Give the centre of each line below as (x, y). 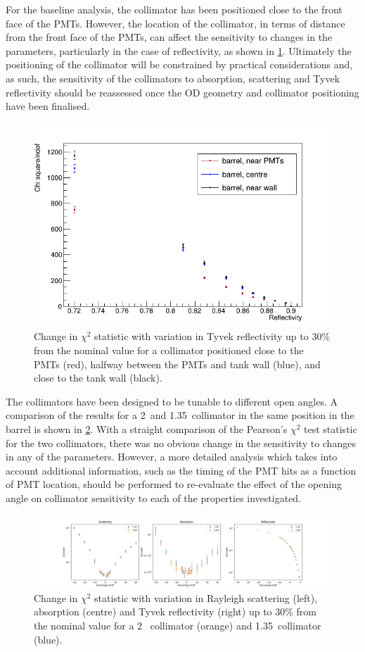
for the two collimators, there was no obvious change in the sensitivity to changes (181, 443)
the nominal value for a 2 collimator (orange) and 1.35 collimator (178, 625)
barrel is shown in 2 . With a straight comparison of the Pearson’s (147, 429)
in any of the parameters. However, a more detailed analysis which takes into (172, 457)
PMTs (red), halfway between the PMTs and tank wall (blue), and (177, 364)
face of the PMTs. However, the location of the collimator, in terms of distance (175, 23)
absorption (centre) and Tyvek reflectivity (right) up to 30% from (175, 612)
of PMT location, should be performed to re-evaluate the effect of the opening (174, 484)
